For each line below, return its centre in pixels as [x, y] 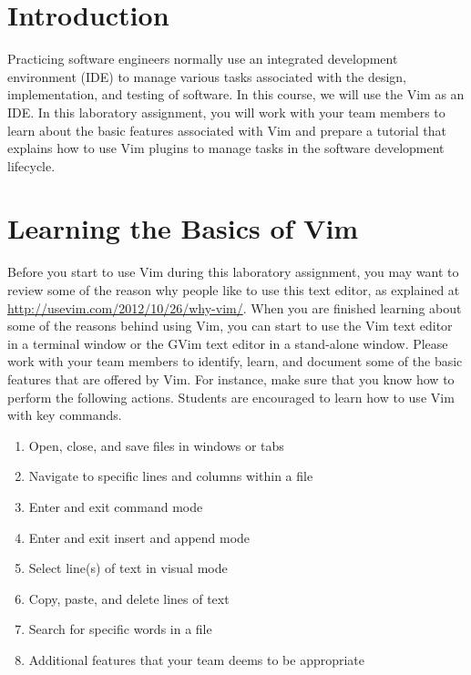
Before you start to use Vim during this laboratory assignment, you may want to [233, 272]
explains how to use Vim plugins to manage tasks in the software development [226, 148]
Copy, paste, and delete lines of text [129, 598]
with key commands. [65, 415]
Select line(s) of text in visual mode [128, 568]
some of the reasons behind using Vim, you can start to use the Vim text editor [230, 326]
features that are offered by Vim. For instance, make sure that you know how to [231, 378]
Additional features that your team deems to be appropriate [197, 659]
